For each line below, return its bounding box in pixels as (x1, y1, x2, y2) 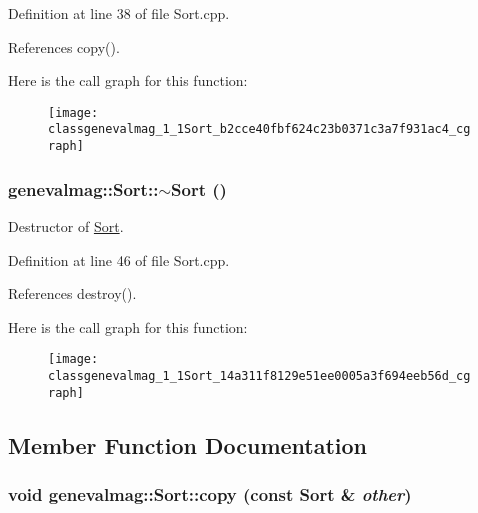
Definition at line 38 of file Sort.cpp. (8, 3, 230, 23)
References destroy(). (8, 283, 137, 304)
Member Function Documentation (8, 429, 368, 460)
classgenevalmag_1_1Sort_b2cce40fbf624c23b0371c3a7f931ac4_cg (48, 122, 471, 137)
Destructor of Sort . (8, 215, 124, 236)
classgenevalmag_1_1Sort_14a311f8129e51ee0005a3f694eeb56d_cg (48, 369, 471, 383)
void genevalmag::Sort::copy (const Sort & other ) (8, 482, 412, 507)
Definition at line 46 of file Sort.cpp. (8, 249, 230, 270)
